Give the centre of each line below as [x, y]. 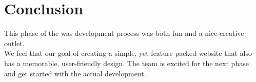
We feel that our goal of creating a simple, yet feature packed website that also [128, 53]
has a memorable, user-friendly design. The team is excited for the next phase [126, 63]
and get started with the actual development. [75, 73]
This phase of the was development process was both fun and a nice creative [124, 33]
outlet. [14, 43]
